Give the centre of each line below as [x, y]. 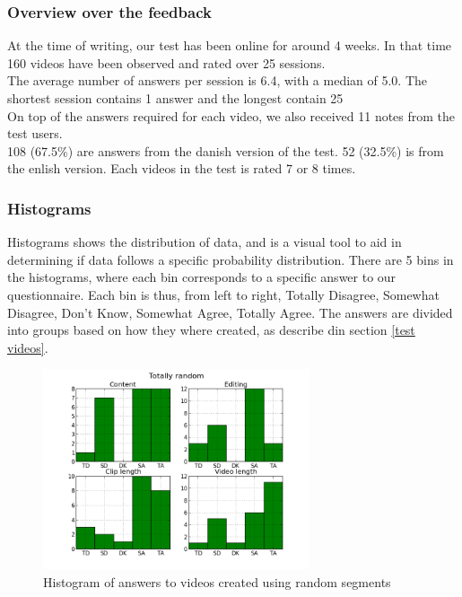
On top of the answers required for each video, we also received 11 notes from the [231, 115]
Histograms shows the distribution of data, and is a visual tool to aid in [205, 242]
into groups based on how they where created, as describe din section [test [211, 330]
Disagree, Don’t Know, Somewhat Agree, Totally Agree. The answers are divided [230, 312]
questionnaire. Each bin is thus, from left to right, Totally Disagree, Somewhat [223, 294]
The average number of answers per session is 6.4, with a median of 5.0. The [218, 80]
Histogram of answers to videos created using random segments [217, 581]
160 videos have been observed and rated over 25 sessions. [166, 62]
